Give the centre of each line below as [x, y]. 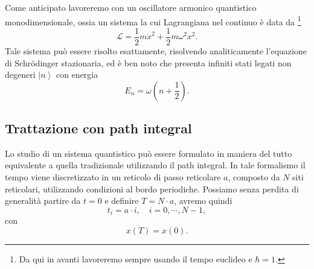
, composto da [254, 177]
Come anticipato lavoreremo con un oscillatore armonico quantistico [131, 7]
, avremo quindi [203, 201]
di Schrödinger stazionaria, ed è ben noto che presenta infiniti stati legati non [148, 62]
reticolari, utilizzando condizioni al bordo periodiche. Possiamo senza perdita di [152, 188]
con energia [77, 74]
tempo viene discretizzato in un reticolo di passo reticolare [113, 177]
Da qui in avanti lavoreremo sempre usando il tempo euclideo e [136, 258]
